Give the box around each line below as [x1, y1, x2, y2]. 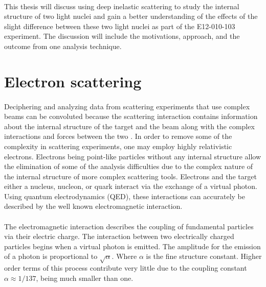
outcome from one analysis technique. [4, 40, 122, 51]
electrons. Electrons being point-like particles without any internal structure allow [4, 151, 261, 161]
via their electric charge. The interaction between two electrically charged [4, 231, 234, 242]
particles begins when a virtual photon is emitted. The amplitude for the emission [4, 241, 261, 251]
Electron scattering [4, 70, 142, 91]
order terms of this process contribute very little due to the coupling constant [4, 262, 247, 273]
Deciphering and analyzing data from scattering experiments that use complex [4, 101, 250, 111]
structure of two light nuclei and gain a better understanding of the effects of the [4, 11, 258, 21]
